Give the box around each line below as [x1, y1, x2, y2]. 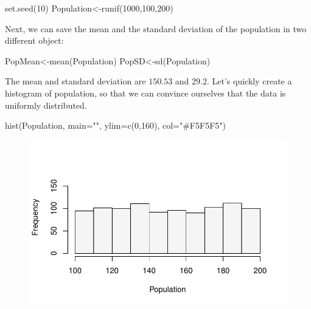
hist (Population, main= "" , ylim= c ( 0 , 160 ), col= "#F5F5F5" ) [5, 119, 226, 132]
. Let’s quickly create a [206, 75, 292, 87]
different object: [5, 34, 64, 47]
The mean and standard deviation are [5, 75, 146, 87]
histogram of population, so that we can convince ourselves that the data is [5, 86, 286, 99]
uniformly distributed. [5, 98, 87, 111]
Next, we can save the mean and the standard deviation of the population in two [5, 22, 307, 35]
